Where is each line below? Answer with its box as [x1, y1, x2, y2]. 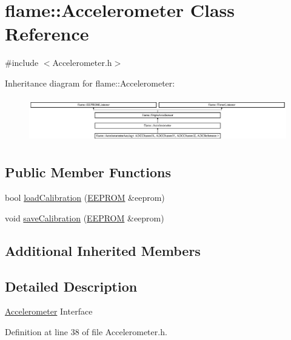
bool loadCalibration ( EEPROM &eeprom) [5, 191, 165, 204]
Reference [5, 21, 89, 46]
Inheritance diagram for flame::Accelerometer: [5, 76, 175, 89]
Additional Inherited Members [5, 241, 201, 260]
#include [5, 56, 39, 69]
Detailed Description [5, 276, 138, 295]
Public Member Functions [5, 163, 171, 181]
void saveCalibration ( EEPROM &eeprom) [5, 211, 164, 224]
